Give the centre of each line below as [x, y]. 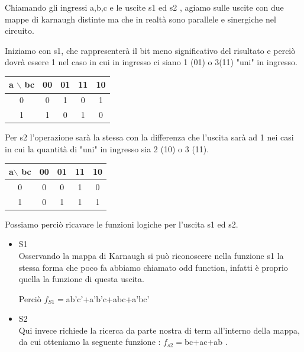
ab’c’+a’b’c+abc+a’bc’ [108, 298]
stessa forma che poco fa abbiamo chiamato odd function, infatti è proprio [153, 267]
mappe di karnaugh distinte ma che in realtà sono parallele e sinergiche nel [140, 19]
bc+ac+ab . [206, 342]
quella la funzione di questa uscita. [81, 279]
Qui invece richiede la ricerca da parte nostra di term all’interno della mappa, [159, 330]
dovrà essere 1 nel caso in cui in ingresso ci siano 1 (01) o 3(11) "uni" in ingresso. [151, 62]
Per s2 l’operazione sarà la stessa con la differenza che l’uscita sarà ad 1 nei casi [149, 137]
